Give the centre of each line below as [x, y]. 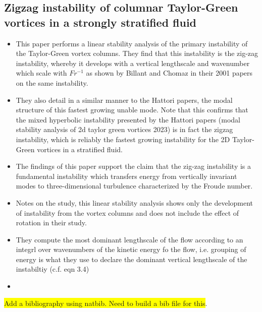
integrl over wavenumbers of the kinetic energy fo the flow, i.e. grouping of [131, 249]
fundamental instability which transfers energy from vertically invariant [126, 176]
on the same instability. [52, 82]
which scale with [41, 73]
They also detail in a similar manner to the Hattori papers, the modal [124, 100]
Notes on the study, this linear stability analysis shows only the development [135, 202]
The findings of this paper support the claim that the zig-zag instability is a [134, 166]
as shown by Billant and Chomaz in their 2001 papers [169, 73]
